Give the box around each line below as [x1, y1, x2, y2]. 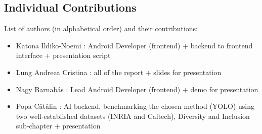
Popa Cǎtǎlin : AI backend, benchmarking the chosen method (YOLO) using [16, 101, 254, 111]
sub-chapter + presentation [16, 120, 101, 131]
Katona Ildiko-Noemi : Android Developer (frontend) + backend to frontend [16, 40, 253, 50]
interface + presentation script [16, 50, 111, 60]
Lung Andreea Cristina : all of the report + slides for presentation [16, 66, 222, 77]
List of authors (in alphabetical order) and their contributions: [4, 23, 198, 34]
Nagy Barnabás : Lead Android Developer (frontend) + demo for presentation [16, 84, 258, 94]
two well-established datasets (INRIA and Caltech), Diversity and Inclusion [16, 110, 250, 121]
